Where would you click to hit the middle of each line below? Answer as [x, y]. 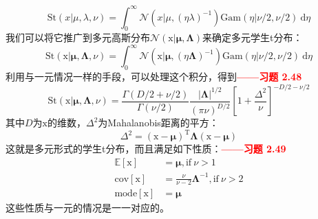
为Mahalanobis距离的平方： [158, 123]
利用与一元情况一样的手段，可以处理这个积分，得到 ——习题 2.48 [154, 77]
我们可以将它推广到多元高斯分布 [78, 37]
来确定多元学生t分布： [253, 37]
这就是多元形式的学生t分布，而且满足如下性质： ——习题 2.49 [146, 149]
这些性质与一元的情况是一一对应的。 [87, 208]
